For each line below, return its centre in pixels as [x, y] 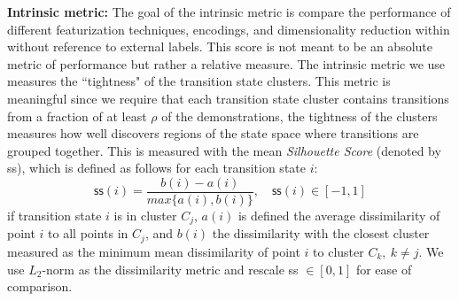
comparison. [40, 286]
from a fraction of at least [77, 116]
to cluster [338, 251]
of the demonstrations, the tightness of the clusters [300, 116]
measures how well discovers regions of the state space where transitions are [213, 133]
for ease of [384, 269]
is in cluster [145, 215]
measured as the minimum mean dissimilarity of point [154, 251]
